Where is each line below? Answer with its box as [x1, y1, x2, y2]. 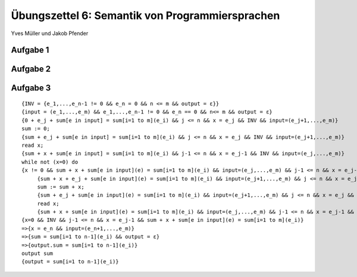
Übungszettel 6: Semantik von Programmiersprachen [11, 9, 280, 22]
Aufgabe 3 [11, 83, 51, 93]
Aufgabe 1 [11, 45, 49, 55]
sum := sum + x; [37, 183, 84, 190]
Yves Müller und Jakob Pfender [11, 30, 89, 37]
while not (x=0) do [21, 158, 79, 165]
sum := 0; [21, 125, 50, 132]
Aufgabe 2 [11, 64, 51, 74]
